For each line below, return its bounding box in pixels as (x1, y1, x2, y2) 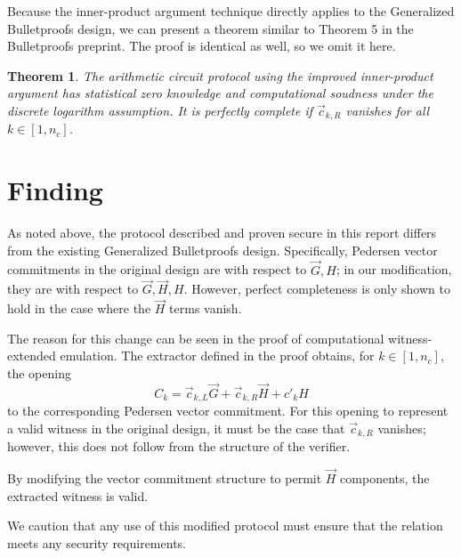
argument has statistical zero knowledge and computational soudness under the (7, 84, 433, 102)
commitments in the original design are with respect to (7, 260, 307, 279)
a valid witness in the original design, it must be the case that (7, 418, 345, 437)
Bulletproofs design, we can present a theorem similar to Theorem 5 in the (7, 19, 414, 37)
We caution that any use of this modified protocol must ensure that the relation (7, 516, 443, 535)
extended (7, 346, 56, 365)
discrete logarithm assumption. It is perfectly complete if (7, 101, 313, 119)
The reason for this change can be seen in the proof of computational (7, 328, 384, 347)
